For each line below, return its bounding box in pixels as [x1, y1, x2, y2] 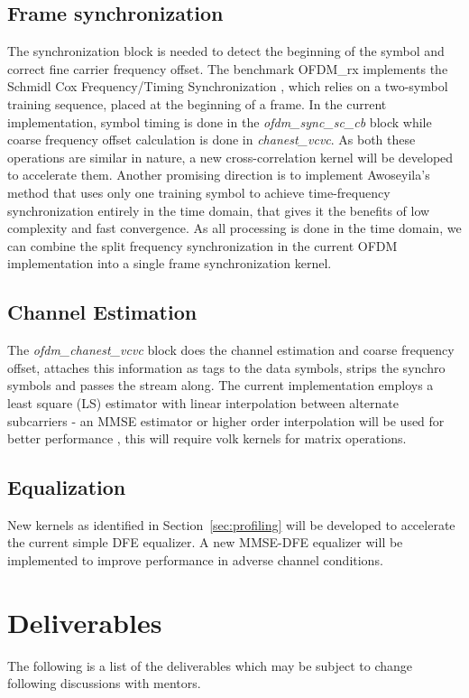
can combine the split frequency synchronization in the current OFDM [7, 236, 398, 255]
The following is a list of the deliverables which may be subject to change [7, 656, 413, 675]
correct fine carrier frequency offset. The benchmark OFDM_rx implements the [7, 59, 448, 78]
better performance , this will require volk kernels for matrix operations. [7, 429, 407, 448]
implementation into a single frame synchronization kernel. [7, 254, 332, 273]
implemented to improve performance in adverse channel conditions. [7, 551, 383, 570]
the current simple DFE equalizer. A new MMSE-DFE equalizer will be [7, 533, 403, 552]
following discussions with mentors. [7, 674, 201, 693]
